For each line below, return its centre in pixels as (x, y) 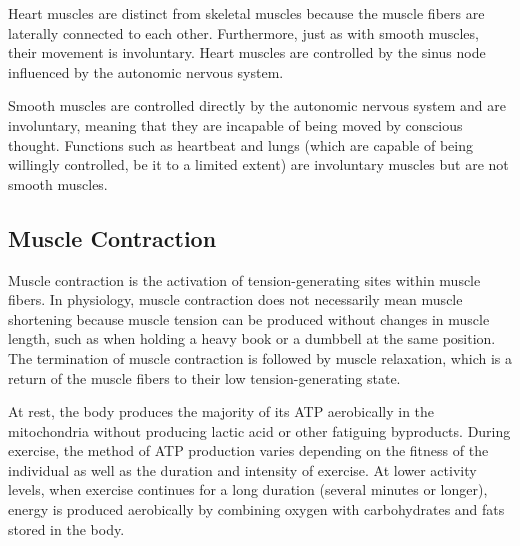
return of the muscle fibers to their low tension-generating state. (204, 377)
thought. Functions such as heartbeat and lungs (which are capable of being (240, 144)
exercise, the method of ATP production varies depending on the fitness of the (248, 450)
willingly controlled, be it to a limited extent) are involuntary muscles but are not (258, 164)
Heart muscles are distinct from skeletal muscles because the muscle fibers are (246, 13)
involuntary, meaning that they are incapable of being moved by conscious (235, 124)
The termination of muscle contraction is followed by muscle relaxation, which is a (260, 357)
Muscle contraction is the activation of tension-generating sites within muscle (244, 279)
